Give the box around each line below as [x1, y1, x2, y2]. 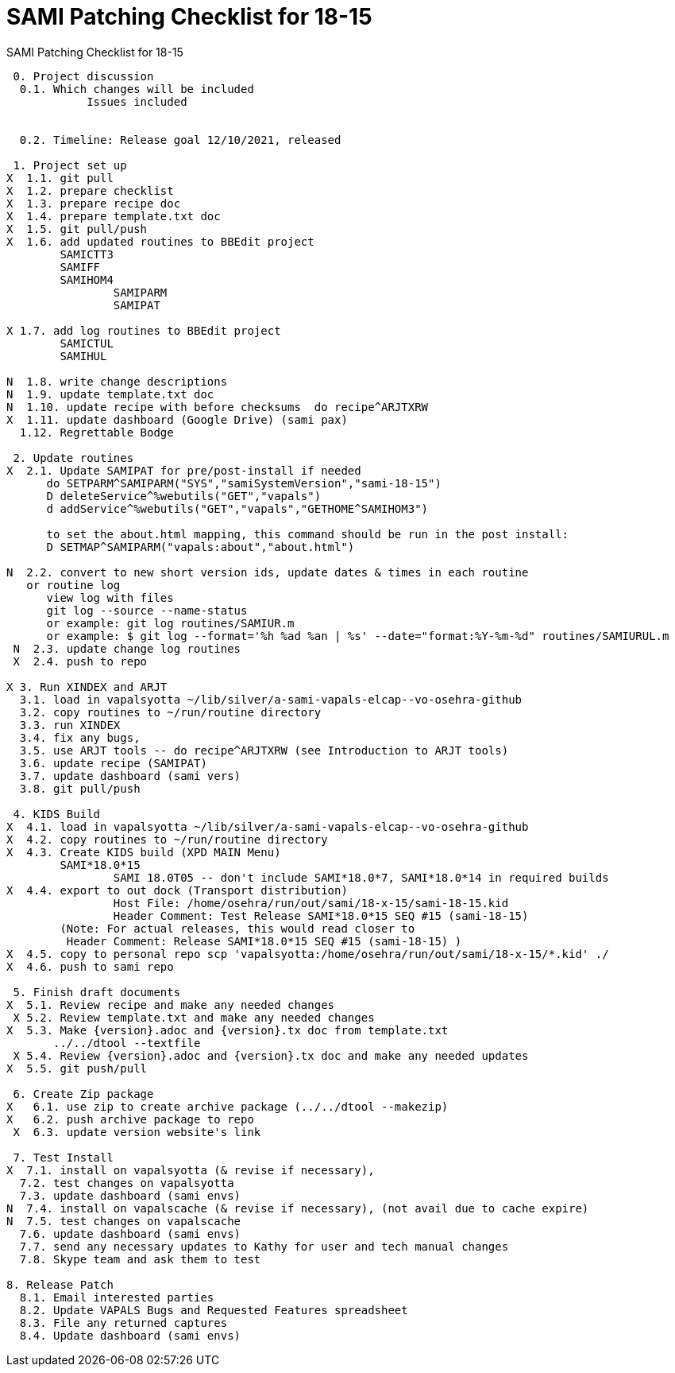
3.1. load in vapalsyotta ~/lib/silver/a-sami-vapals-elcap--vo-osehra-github [19, 692, 523, 706]
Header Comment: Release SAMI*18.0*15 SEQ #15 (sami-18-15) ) [66, 934, 462, 948]
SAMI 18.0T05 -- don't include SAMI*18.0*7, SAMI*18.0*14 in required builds [113, 871, 609, 884]
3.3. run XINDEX [19, 718, 121, 731]
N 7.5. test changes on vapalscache [6, 1214, 241, 1228]
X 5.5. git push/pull [6, 1061, 148, 1075]
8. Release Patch [6, 1278, 114, 1291]
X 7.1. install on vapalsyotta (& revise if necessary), [6, 1163, 375, 1177]
